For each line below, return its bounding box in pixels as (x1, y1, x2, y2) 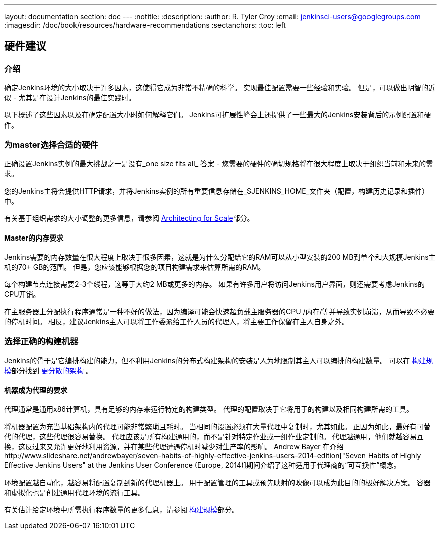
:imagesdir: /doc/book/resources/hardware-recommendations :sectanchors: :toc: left (4, 21, 286, 29)
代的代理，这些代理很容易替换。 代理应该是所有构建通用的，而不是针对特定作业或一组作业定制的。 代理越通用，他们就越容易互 (4, 432, 424, 441)
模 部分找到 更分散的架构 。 (4, 366, 93, 375)
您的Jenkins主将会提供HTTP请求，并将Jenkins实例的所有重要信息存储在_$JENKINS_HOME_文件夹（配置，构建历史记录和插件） (4, 186, 429, 195)
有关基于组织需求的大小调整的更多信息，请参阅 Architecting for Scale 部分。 (4, 213, 254, 222)
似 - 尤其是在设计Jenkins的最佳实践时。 (4, 93, 136, 102)
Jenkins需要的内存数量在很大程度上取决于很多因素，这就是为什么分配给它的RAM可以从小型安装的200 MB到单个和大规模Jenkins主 (4, 253, 436, 262)
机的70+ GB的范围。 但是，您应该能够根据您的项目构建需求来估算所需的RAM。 (4, 263, 265, 272)
